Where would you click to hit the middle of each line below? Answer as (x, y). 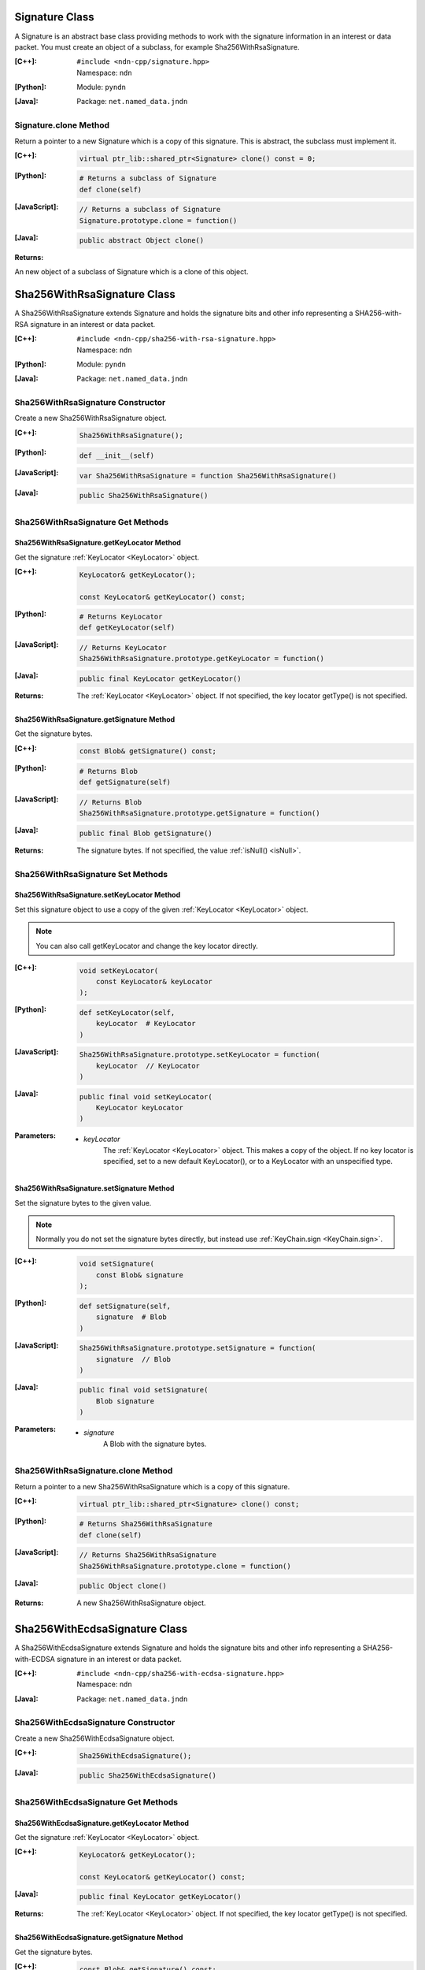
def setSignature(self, (125, 1306)
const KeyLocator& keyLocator (154, 981)
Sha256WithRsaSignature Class (95, 294)
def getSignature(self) (125, 782)
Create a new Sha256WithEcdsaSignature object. (94, 1738)
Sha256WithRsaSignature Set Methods (91, 874)
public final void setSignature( (144, 1390)
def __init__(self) (117, 456)
